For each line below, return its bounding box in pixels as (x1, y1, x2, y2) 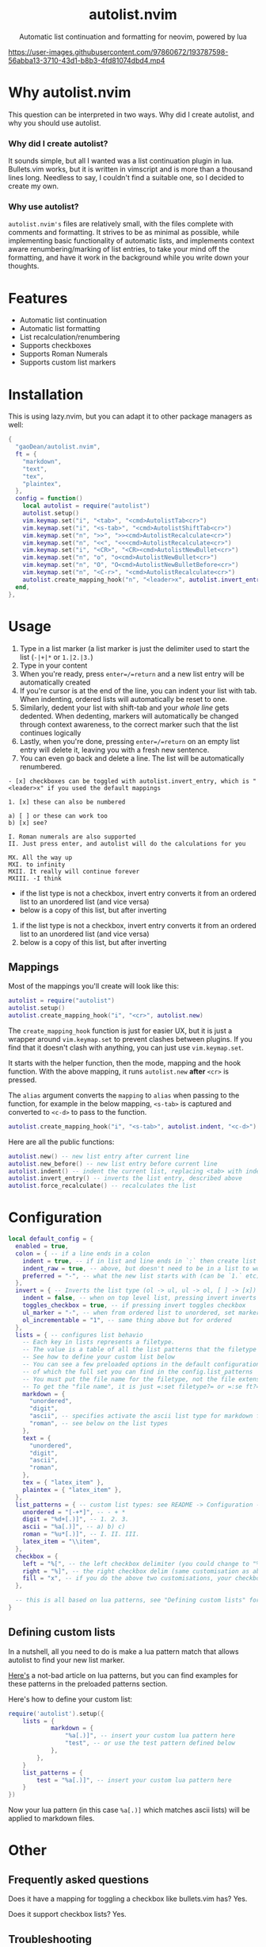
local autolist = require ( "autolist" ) (22, 502, 150, 510)
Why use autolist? (8, 201, 79, 212)
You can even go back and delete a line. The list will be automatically (19, 753, 245, 763)
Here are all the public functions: (8, 1137, 115, 1147)
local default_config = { (8, 1235, 93, 1243)
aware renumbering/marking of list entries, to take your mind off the (8, 245, 230, 254)
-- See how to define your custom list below (22, 1353, 176, 1361)
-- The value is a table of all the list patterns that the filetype (22, 1346, 257, 1354)
